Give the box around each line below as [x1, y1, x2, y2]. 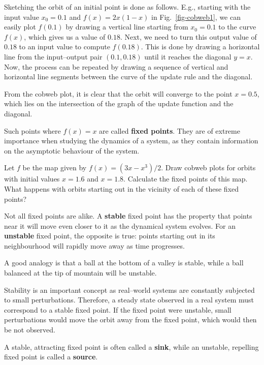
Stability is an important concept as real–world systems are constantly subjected [4, 284, 255, 295]
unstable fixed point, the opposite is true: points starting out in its [4, 230, 215, 241]
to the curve [218, 21, 256, 32]
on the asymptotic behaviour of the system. [4, 145, 140, 156]
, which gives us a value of [24, 31, 106, 42]
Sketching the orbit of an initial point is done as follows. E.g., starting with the [4, 2, 251, 12]
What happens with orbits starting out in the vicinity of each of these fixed [4, 183, 239, 194]
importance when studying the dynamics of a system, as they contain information [4, 135, 258, 146]
